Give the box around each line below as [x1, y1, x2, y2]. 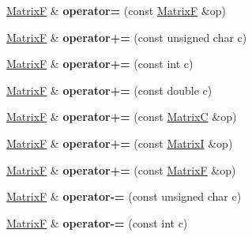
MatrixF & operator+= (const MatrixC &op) [6, 108, 237, 125]
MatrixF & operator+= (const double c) [6, 81, 213, 98]
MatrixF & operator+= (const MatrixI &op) [6, 134, 233, 151]
